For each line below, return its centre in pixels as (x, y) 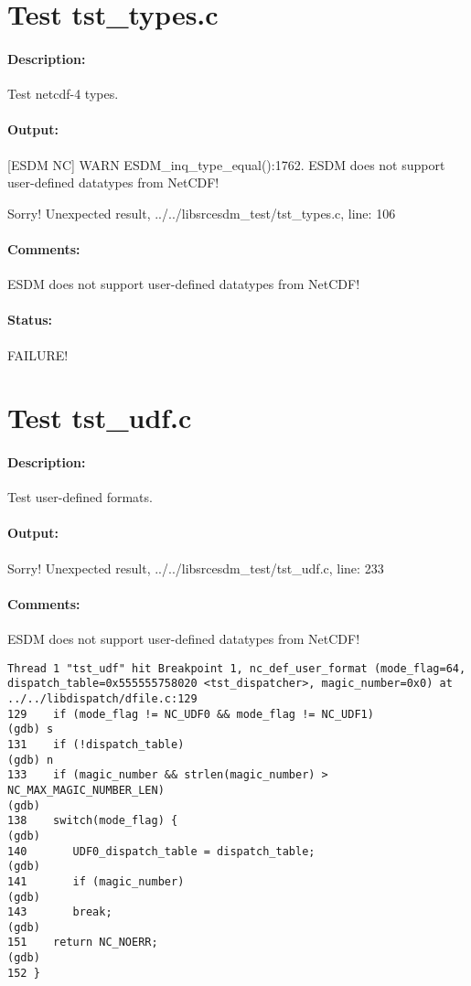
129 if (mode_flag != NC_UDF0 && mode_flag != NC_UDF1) (191, 714)
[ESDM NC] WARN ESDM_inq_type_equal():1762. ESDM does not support (226, 164)
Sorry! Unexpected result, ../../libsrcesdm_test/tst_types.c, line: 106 (202, 213)
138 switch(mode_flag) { (93, 821)
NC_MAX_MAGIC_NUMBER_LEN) (86, 790)
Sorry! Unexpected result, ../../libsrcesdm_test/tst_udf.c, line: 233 (196, 568)
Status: (30, 320)
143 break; (60, 912)
